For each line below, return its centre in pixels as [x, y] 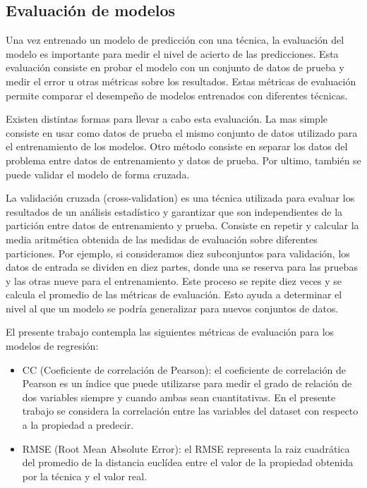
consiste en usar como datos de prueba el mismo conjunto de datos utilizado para [182, 132]
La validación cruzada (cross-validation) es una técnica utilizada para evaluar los [180, 198]
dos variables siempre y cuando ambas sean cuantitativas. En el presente [179, 397]
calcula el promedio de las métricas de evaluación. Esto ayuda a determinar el [174, 294]
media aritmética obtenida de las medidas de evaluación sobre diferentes [162, 239]
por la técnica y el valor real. [85, 476]
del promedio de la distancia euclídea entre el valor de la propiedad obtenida [188, 462]
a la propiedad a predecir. [78, 425]
